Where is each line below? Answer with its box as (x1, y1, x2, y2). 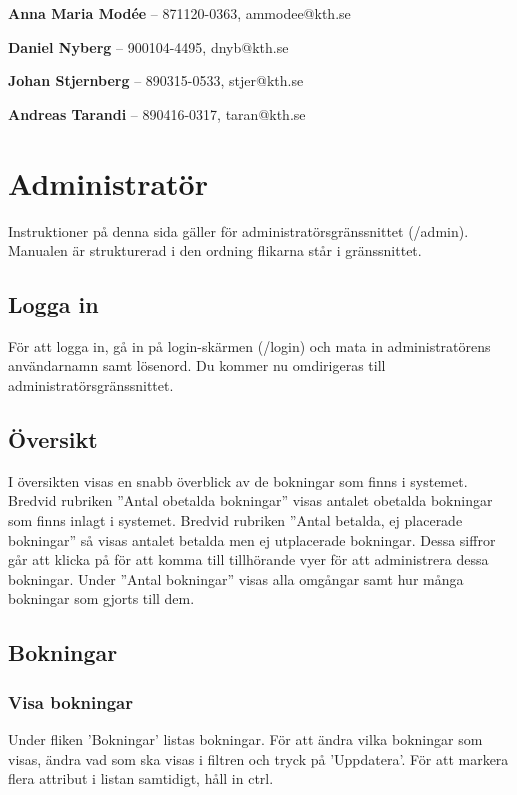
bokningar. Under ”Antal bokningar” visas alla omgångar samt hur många (8, 568, 464, 589)
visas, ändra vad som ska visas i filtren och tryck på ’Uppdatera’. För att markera (8, 748, 509, 769)
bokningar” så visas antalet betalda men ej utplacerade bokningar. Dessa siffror (8, 529, 496, 550)
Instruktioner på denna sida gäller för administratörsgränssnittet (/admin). (8, 220, 469, 241)
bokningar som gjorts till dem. (8, 588, 195, 609)
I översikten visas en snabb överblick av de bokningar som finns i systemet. (8, 470, 468, 491)
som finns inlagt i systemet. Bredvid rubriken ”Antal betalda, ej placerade (8, 510, 463, 531)
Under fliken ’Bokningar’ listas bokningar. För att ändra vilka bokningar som (8, 729, 483, 750)
